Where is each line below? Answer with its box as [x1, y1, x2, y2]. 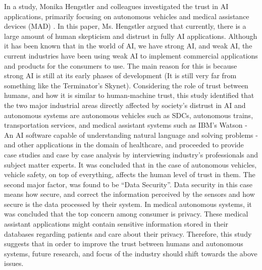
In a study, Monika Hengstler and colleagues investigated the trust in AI [4, 1, 229, 11]
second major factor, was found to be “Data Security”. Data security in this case [4, 179, 253, 189]
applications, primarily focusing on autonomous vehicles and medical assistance [4, 11, 249, 21]
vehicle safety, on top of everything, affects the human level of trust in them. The [4, 169, 255, 180]
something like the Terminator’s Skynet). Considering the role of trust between [4, 80, 248, 90]
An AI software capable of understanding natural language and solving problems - [4, 129, 258, 140]
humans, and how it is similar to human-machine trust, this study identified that [4, 90, 254, 100]
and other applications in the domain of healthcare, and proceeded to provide [4, 139, 244, 150]
